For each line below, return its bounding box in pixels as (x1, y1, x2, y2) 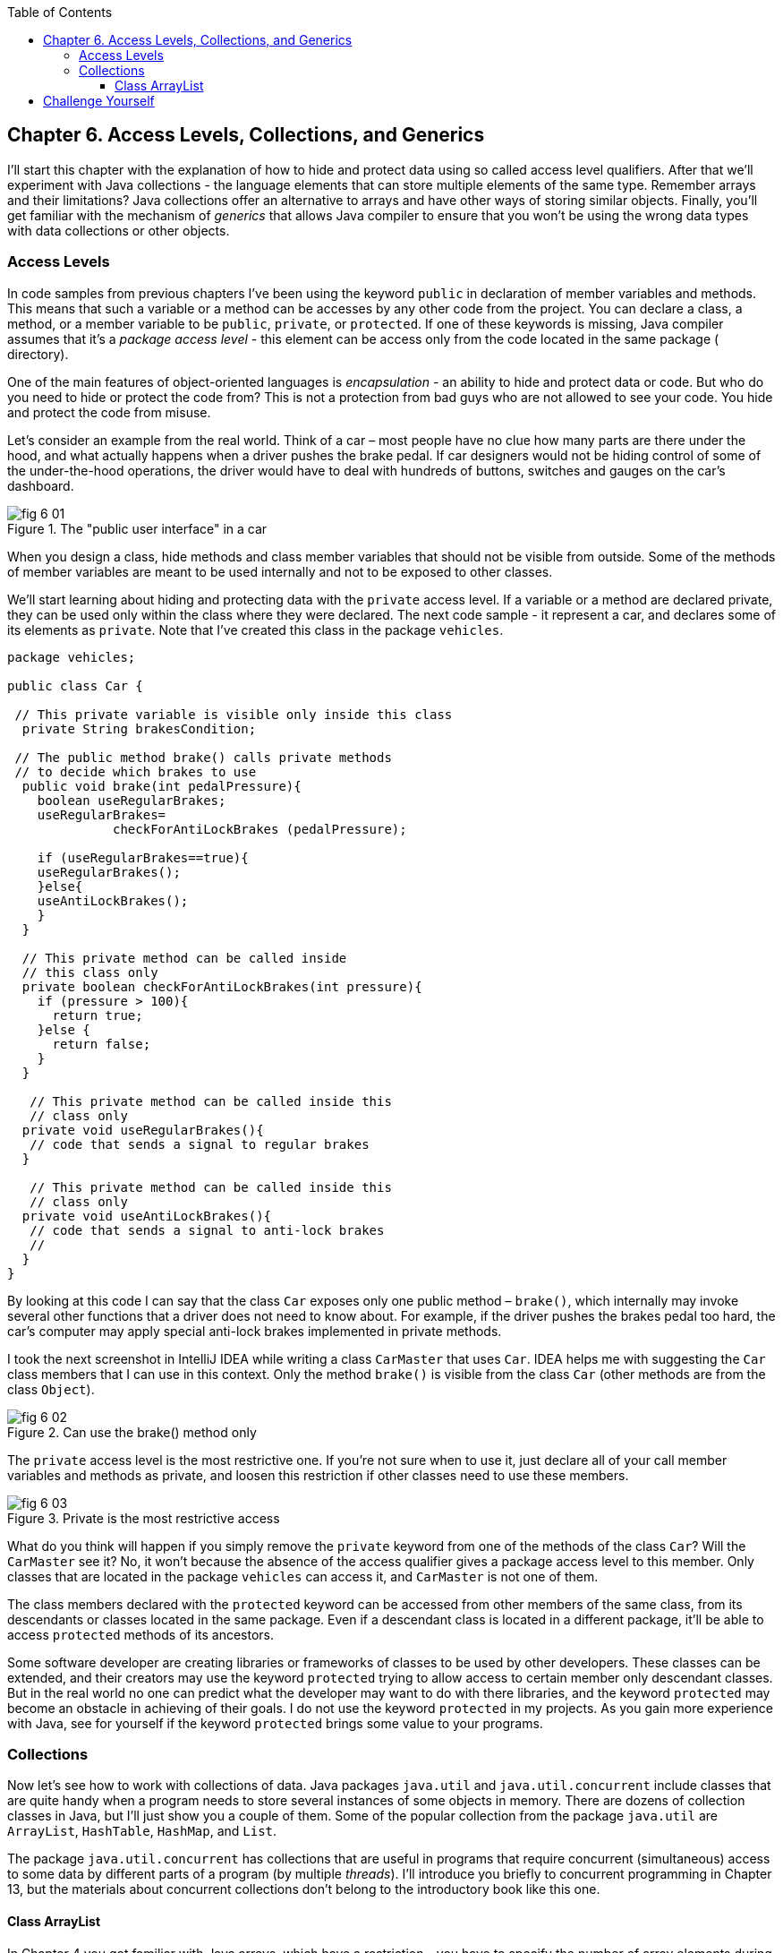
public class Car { (7, 678, 143, 693)
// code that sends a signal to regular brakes (30, 1136, 370, 1152)
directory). (7, 346, 69, 362)
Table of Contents (7, 4, 113, 20)
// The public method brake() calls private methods (14, 750, 392, 765)
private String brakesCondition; (21, 721, 257, 736)
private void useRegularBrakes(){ (21, 1122, 264, 1137)
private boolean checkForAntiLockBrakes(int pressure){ (21, 979, 422, 994)
